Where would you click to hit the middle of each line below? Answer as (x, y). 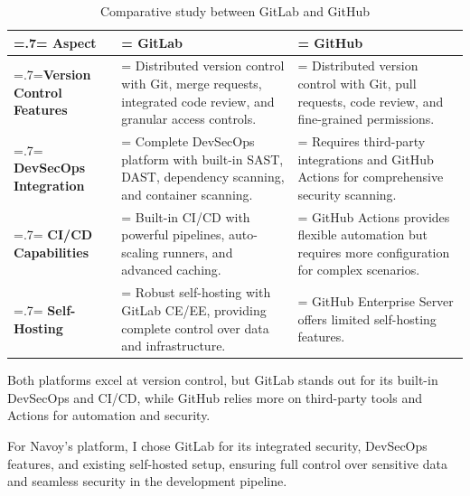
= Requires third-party (362, 141)
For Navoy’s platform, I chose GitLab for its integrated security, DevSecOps (217, 445)
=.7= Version (52, 75)
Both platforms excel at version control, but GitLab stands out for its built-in (223, 380)
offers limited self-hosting (367, 318)
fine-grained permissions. (366, 119)
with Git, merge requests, (192, 84)
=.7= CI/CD (53, 234)
